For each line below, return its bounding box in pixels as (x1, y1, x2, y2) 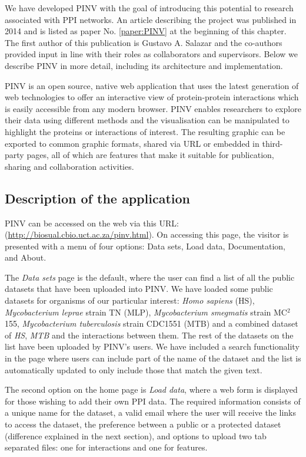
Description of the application (5, 189, 190, 207)
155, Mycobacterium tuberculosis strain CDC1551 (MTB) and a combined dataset (5, 317, 298, 330)
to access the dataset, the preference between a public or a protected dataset (5, 418, 281, 430)
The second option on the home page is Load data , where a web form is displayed (5, 383, 298, 396)
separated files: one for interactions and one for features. (5, 441, 208, 453)
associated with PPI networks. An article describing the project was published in (5, 13, 297, 25)
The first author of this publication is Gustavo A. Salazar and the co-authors (5, 36, 282, 48)
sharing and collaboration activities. (5, 160, 134, 172)
